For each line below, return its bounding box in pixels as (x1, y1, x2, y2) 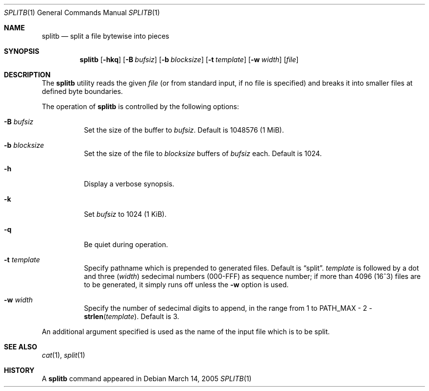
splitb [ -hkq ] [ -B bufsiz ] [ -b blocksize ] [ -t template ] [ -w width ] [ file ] (79, 55, 299, 64)
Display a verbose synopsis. (84, 180, 174, 188)
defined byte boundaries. (42, 87, 123, 95)
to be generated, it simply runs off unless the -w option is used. (84, 280, 289, 289)
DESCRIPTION (4, 70, 51, 79)
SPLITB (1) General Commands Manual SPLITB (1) (4, 8, 160, 17)
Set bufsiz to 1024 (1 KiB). (84, 210, 167, 218)
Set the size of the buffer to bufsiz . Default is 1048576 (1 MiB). (84, 126, 284, 134)
